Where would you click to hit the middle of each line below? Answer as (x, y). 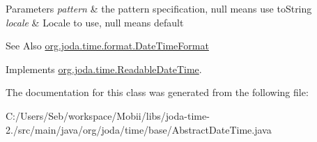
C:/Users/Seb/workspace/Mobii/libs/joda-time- (108, 115)
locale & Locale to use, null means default (95, 22)
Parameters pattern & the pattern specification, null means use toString (159, 8)
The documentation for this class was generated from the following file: (157, 92)
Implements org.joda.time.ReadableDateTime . (104, 69)
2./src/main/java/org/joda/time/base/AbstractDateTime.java (139, 129)
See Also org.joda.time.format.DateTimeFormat (107, 46)
